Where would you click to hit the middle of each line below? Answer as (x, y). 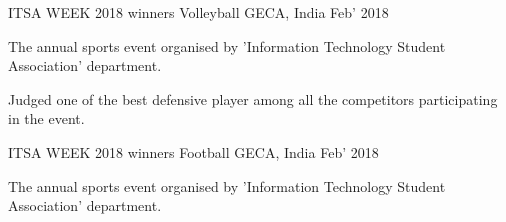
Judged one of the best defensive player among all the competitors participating (253, 98)
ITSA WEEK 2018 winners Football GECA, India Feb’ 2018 (193, 151)
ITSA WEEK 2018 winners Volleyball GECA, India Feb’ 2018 (198, 12)
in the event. (46, 118)
